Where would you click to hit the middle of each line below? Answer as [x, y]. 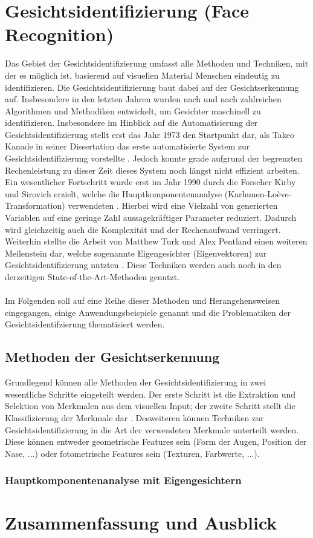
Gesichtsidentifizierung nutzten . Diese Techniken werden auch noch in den [143, 265]
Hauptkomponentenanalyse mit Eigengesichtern [123, 480]
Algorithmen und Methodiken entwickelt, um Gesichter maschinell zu [133, 110]
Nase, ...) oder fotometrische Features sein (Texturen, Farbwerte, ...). [132, 453]
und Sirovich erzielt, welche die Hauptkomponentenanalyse [114, 193]
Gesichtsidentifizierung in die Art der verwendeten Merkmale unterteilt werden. [152, 429]
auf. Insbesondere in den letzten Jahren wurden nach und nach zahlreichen [143, 99]
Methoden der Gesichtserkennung [112, 357]
